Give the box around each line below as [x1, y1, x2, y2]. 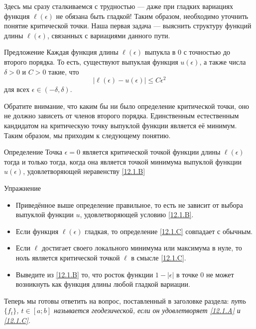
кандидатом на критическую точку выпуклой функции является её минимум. [4, 120, 237, 131]
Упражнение [4, 182, 41, 193]
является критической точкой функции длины [82, 147, 221, 157]
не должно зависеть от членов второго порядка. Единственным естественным [4, 110, 239, 121]
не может [206, 269, 234, 279]
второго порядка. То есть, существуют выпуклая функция [4, 56, 178, 67]
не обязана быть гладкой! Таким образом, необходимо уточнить [56, 10, 249, 21]
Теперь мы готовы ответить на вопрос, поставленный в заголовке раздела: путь [4, 295, 246, 306]
